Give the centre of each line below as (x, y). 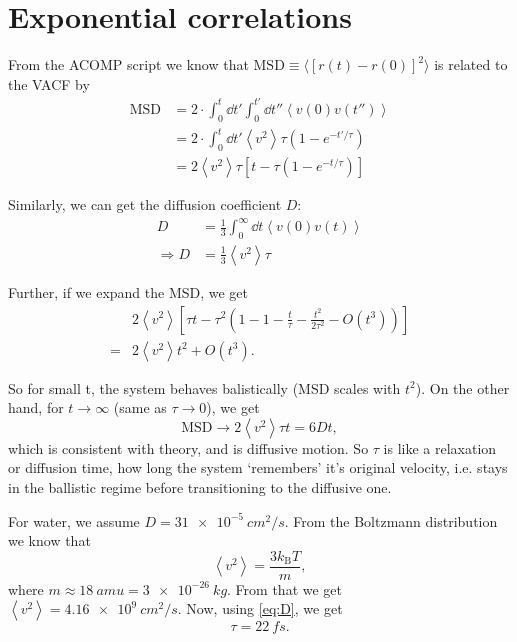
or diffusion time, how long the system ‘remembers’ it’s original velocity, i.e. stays (258, 467)
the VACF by (49, 83)
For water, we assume (74, 520)
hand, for (36, 407)
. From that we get (285, 588)
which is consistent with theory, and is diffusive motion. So (188, 447)
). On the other (462, 387)
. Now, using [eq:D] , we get (260, 608)
